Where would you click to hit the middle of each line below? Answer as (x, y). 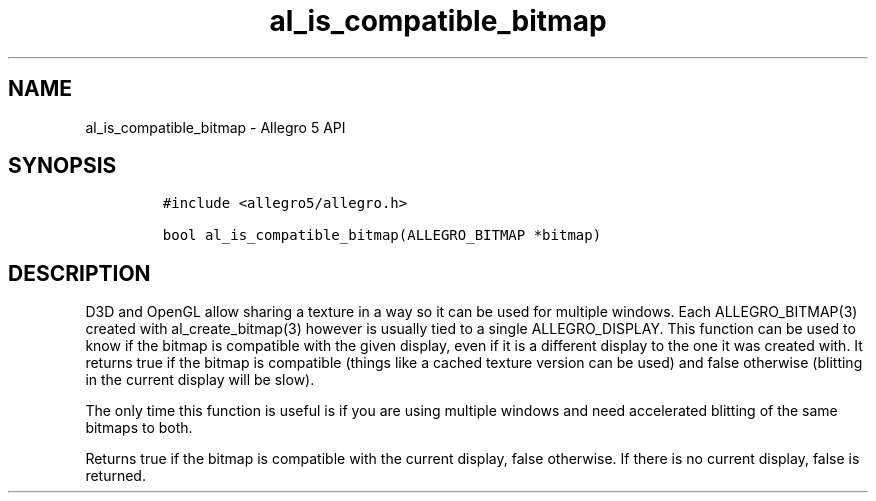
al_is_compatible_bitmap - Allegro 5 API (215, 127)
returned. (115, 476)
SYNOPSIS (62, 166)
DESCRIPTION (79, 273)
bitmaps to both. (139, 428)
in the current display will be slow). (200, 380)
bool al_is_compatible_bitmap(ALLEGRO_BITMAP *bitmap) (382, 235)
